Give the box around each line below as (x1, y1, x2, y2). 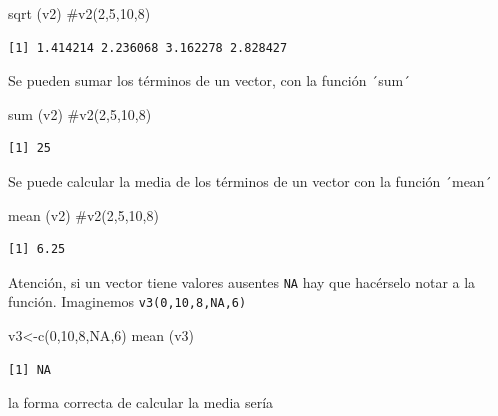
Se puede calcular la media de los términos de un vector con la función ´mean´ (8, 170, 492, 191)
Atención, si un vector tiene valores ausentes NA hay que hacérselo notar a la (8, 271, 476, 292)
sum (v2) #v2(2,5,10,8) (8, 103, 152, 124)
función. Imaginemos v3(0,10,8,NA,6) (8, 291, 247, 312)
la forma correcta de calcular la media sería (8, 392, 274, 413)
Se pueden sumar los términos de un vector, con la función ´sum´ (8, 70, 411, 91)
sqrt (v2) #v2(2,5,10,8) (8, 3, 151, 23)
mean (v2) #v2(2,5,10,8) (8, 204, 159, 225)
